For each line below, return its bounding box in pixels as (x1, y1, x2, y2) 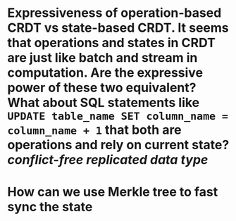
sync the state (7, 199, 93, 215)
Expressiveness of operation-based (7, 5, 222, 21)
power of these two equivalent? (7, 80, 197, 96)
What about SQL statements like (7, 95, 200, 110)
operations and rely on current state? (7, 137, 230, 153)
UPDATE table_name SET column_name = (7, 110, 229, 123)
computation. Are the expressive (7, 65, 203, 81)
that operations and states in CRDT (7, 35, 216, 51)
